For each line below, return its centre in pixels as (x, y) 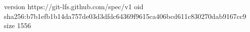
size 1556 (18, 25)
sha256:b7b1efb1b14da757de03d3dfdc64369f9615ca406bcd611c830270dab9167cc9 (125, 16)
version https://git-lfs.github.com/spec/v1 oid (74, 6)
